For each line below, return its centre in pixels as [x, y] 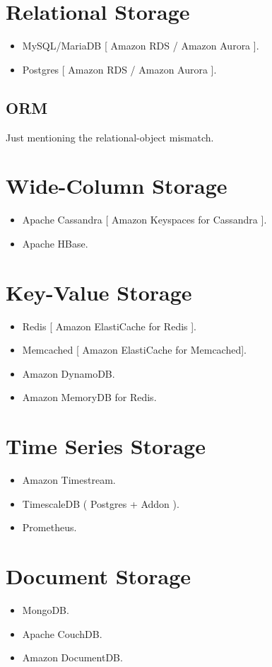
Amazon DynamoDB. [69, 373]
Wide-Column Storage [117, 186]
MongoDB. [46, 609]
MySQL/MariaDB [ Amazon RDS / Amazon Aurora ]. [141, 46]
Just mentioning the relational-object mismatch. [110, 137]
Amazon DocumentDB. [72, 657]
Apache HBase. [55, 243]
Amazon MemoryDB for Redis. [89, 397]
